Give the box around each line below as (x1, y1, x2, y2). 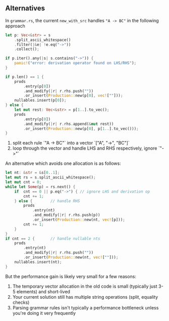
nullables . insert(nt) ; (14, 259, 62, 264)
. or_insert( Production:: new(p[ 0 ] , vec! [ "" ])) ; (23, 93, 123, 98)
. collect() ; (14, 47, 39, 52)
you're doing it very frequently (12, 310, 76, 316)
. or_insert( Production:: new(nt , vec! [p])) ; (32, 217, 125, 222)
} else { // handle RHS (14, 198, 80, 204)
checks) (12, 299, 30, 305)
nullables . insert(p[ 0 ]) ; (14, 98, 67, 103)
